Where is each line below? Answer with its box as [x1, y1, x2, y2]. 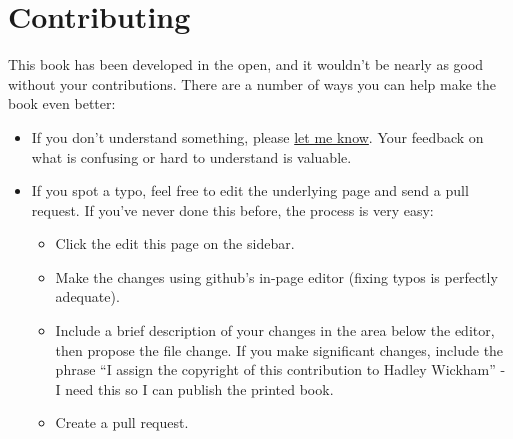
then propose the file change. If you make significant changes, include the [55, 339, 504, 360]
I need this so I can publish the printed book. [55, 378, 334, 399]
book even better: [8, 93, 116, 114]
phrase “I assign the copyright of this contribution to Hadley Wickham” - [55, 359, 506, 380]
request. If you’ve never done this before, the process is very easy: [31, 199, 434, 220]
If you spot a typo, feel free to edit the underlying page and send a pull [31, 180, 469, 201]
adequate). [55, 286, 120, 307]
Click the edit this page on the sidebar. [55, 233, 295, 254]
